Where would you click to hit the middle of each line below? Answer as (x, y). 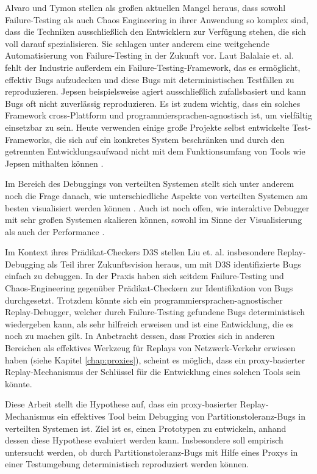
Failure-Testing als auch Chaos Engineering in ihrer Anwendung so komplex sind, (157, 19)
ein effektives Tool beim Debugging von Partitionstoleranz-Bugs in (181, 416)
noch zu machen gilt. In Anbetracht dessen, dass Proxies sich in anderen (140, 336)
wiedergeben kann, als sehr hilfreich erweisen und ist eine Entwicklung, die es (149, 323)
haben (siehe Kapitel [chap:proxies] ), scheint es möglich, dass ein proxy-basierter (155, 359)
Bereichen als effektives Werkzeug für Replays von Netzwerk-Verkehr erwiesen (150, 348)
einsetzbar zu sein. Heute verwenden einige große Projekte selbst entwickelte (147, 127)
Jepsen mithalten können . (54, 163)
